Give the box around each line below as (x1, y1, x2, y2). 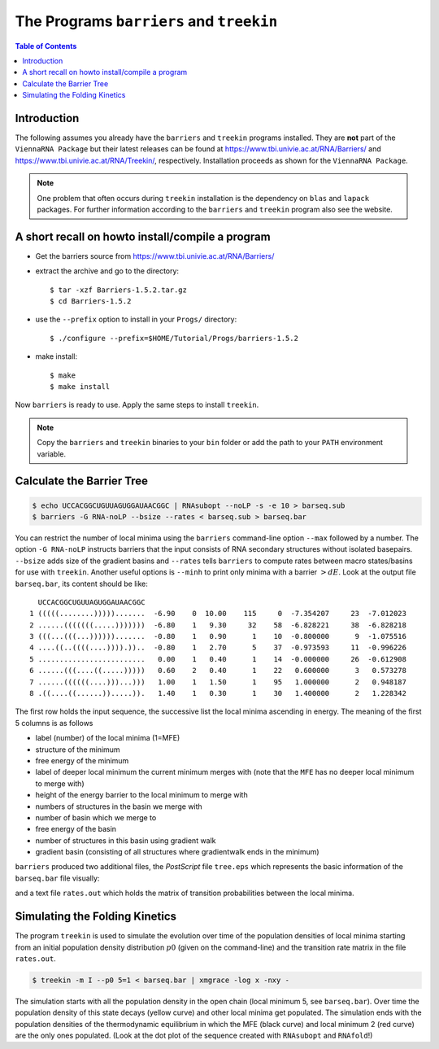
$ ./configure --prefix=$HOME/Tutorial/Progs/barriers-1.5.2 (50, 334, 298, 343)
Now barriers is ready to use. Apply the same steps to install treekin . (15, 400, 259, 410)
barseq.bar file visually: (15, 873, 100, 883)
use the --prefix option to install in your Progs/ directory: (35, 314, 237, 325)
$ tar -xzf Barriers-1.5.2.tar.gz (50, 285, 187, 295)
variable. (37, 448, 67, 459)
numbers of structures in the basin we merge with (35, 802, 202, 811)
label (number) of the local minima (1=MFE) (35, 733, 180, 743)
